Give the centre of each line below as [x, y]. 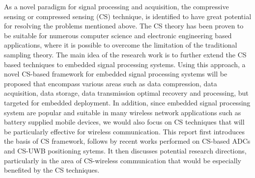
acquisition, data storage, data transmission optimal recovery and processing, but [126, 93]
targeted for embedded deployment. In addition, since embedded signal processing [127, 102]
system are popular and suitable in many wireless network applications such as [123, 112]
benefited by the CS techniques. [52, 170]
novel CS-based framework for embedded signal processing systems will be [116, 74]
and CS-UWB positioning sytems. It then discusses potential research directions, [125, 150]
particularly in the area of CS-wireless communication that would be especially [123, 160]
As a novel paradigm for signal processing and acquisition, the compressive [116, 6]
